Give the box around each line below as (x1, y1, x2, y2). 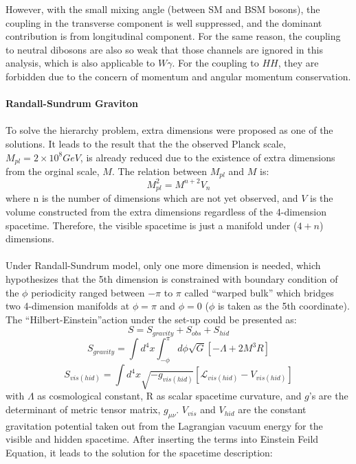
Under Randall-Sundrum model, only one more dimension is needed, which (5, 258, 321, 272)
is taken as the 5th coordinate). (217, 299, 350, 313)
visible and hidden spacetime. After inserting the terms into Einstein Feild (5, 432, 319, 446)
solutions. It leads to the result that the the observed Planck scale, (5, 136, 286, 150)
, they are (278, 56, 319, 70)
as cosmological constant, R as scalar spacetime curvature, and (37, 388, 302, 403)
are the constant (238, 402, 307, 417)
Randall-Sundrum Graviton (5, 96, 138, 111)
